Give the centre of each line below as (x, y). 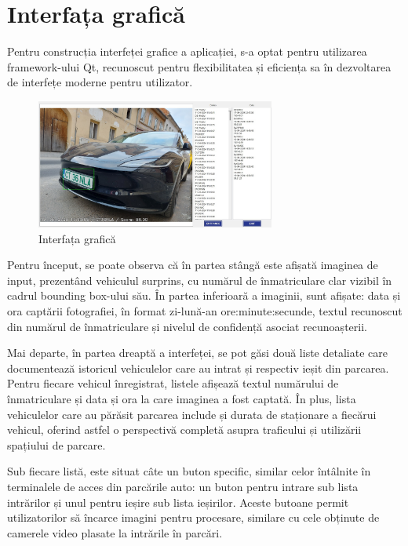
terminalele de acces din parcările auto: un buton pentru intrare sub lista (183, 486)
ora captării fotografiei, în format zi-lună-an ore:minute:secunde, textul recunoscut (205, 311)
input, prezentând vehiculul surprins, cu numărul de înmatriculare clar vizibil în (200, 280)
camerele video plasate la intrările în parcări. (115, 532)
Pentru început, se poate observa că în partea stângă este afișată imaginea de (193, 265)
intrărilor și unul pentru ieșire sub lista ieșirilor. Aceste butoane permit (178, 502)
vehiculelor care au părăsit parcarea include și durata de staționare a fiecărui (192, 414)
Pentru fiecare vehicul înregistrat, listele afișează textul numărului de (173, 383)
